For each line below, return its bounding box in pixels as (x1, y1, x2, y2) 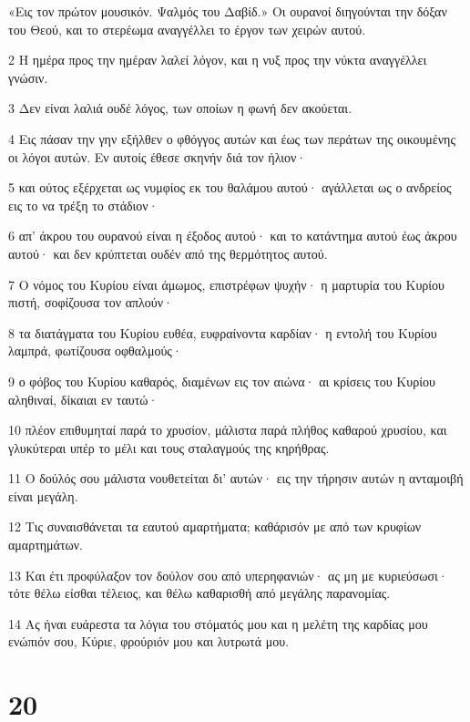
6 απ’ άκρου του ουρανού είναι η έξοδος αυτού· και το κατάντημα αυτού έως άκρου (8, 226, 457, 245)
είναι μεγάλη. (8, 486, 78, 505)
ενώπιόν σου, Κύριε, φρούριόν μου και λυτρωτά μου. (8, 632, 290, 651)
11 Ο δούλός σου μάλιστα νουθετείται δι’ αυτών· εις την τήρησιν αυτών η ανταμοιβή (8, 469, 464, 488)
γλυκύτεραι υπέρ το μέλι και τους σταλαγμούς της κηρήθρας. (8, 438, 330, 457)
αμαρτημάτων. (8, 535, 84, 554)
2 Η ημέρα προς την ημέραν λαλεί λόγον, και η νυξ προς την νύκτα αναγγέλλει (8, 50, 427, 69)
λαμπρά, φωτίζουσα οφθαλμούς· (8, 341, 182, 360)
